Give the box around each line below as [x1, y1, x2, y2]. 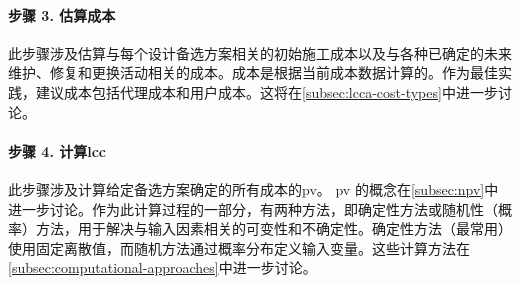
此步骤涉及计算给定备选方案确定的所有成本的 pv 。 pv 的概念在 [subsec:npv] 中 [8, 178, 499, 199]
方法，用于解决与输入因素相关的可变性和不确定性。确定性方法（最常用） [35, 218, 512, 239]
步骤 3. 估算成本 [8, 4, 116, 25]
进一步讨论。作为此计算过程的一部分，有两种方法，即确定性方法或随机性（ [8, 198, 498, 219]
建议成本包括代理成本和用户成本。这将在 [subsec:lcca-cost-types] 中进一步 [35, 81, 498, 102]
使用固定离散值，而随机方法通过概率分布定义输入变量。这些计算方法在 [8, 237, 470, 258]
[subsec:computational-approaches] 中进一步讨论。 [8, 257, 317, 278]
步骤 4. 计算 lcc [8, 140, 107, 161]
